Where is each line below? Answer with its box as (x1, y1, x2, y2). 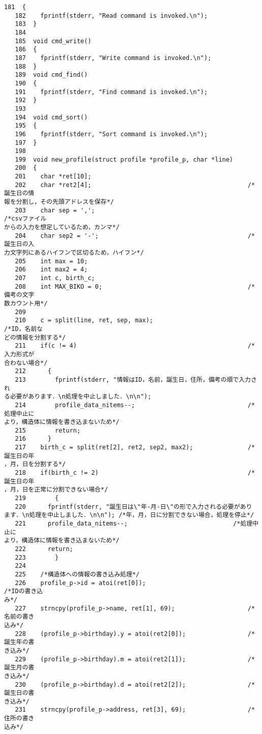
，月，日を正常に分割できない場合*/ (4, 486, 108, 494)
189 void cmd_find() (15, 71, 88, 79)
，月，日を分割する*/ (4, 461, 66, 468)
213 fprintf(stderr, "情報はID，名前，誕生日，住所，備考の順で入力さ (15, 376, 257, 383)
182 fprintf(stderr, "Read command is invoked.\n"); (15, 12, 208, 19)
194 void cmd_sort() (15, 113, 88, 121)
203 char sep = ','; (15, 206, 95, 214)
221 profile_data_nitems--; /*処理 (15, 520, 253, 528)
